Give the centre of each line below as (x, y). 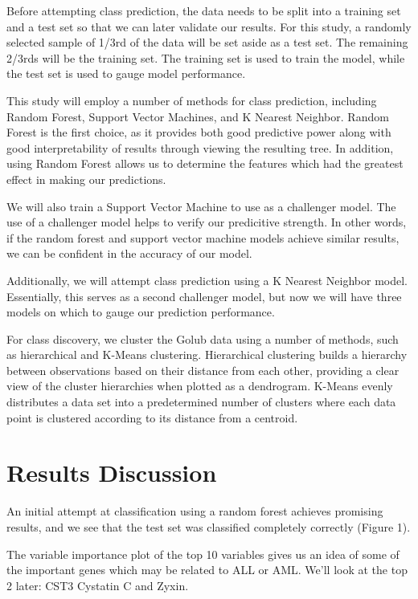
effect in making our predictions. (86, 179)
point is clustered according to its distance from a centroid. (152, 417)
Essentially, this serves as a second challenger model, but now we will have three (204, 296)
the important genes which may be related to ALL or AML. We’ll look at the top (207, 570)
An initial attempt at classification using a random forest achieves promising (195, 511)
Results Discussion (112, 473)
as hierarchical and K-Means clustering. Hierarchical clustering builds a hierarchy (207, 355)
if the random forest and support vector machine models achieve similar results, (203, 237)
